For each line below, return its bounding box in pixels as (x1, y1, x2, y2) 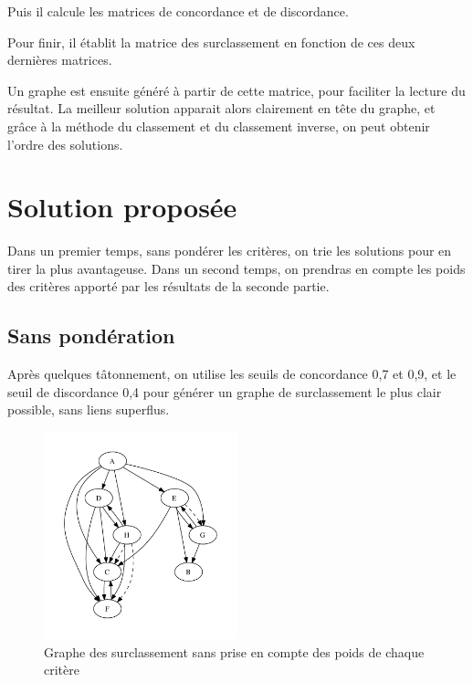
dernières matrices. (7, 50, 112, 69)
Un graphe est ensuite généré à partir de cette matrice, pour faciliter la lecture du (7, 80, 466, 100)
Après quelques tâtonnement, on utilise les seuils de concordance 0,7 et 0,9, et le (7, 364, 457, 383)
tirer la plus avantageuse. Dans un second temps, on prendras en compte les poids (7, 258, 466, 278)
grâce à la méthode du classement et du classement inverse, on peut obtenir (7, 116, 430, 135)
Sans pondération (7, 321, 175, 350)
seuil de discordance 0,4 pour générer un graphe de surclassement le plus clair (7, 382, 442, 401)
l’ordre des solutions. (7, 134, 123, 153)
